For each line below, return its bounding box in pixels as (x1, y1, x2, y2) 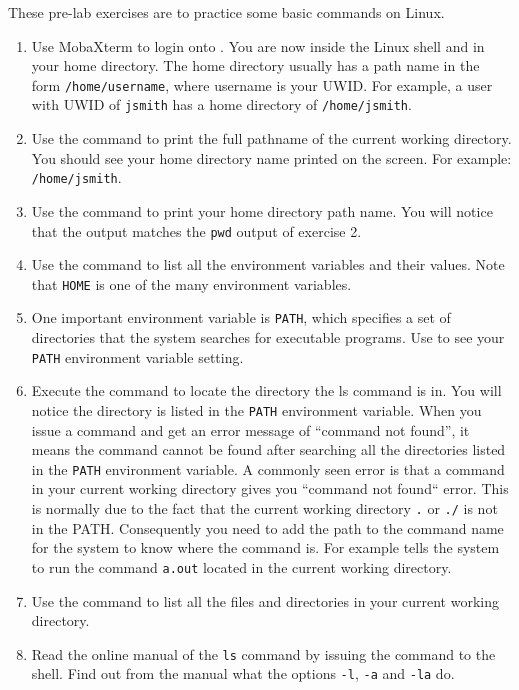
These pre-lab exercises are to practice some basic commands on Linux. (8, 2, 445, 22)
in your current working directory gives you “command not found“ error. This (31, 478, 509, 499)
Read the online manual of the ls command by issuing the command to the (31, 643, 496, 664)
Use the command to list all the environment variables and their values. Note (31, 254, 505, 275)
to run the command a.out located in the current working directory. (31, 556, 452, 577)
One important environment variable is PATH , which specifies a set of (31, 307, 451, 328)
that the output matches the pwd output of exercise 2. (31, 220, 362, 241)
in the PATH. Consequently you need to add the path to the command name (31, 517, 504, 538)
